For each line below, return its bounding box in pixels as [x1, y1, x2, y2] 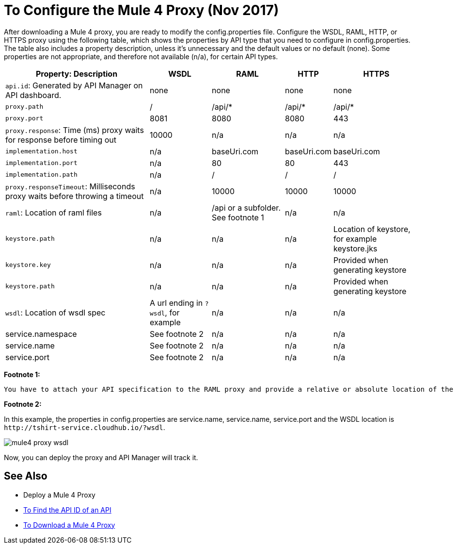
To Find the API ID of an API [23, 505, 111, 514]
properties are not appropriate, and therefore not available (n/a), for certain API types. [4, 52, 278, 61]
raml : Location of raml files [5, 207, 102, 217]
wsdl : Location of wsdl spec [5, 307, 106, 317]
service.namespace [5, 329, 77, 339]
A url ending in [150, 298, 203, 308]
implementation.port [5, 159, 78, 167]
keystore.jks [333, 243, 378, 253]
